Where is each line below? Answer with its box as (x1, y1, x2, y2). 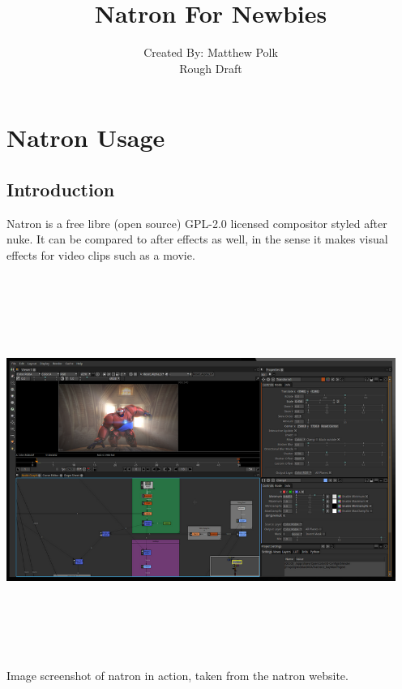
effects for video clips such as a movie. (6, 246, 195, 263)
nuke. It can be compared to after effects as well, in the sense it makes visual (6, 230, 388, 248)
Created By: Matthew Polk (143, 44, 278, 61)
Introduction (6, 176, 115, 201)
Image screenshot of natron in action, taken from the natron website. (6, 667, 349, 684)
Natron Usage (6, 121, 165, 154)
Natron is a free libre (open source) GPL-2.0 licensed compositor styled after (6, 214, 387, 231)
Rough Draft (179, 59, 242, 76)
